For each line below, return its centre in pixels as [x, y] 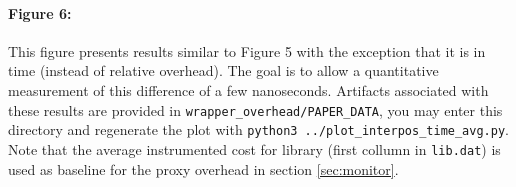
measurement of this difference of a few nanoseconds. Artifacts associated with [248, 89]
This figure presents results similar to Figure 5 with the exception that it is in [247, 50]
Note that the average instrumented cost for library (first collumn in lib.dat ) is [254, 148]
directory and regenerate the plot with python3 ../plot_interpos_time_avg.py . [258, 129]
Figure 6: [40, 12]
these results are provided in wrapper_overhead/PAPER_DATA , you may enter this [255, 109]
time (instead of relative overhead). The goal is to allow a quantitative [223, 70]
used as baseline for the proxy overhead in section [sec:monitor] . [203, 168]
